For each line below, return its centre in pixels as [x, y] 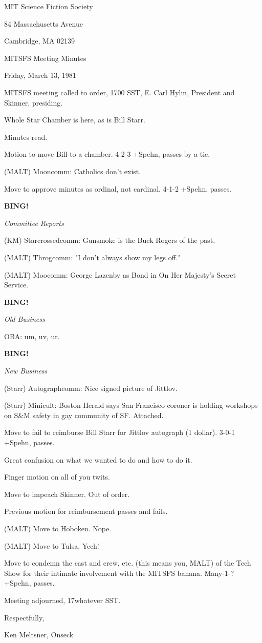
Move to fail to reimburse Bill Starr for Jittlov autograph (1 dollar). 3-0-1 [120, 432]
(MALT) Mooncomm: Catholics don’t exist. [73, 171]
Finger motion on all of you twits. [57, 477]
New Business [26, 371]
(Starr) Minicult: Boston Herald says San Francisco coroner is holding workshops [131, 405]
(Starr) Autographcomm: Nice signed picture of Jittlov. [91, 388]
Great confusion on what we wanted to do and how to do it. [98, 459]
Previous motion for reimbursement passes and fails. [86, 511]
